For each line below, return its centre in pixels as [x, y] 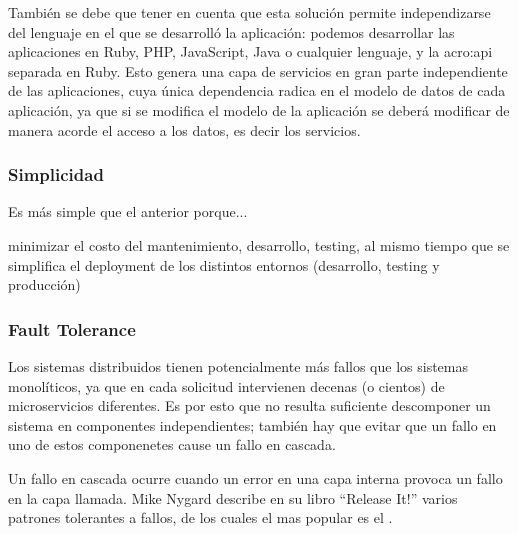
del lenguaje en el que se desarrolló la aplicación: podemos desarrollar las [231, 31]
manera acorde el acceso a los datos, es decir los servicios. [184, 129]
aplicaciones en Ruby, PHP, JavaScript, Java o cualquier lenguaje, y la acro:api [250, 51]
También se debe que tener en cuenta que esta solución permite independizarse [249, 12]
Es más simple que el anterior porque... [128, 211]
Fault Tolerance [72, 328]
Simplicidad [56, 174]
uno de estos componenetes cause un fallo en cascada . [172, 444]
